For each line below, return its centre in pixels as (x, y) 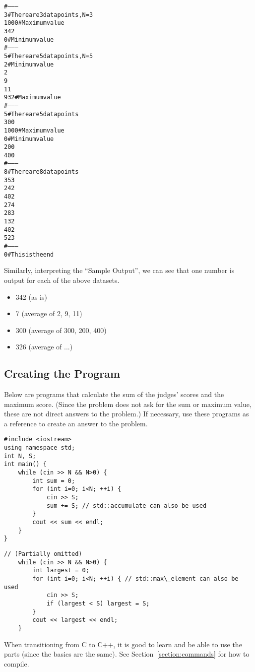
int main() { (25, 464)
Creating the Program (62, 373)
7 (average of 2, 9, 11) (49, 313)
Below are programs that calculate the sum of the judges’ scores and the (114, 394)
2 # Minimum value (29, 64)
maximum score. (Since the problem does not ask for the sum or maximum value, (128, 404)
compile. (17, 663)
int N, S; (20, 456)
